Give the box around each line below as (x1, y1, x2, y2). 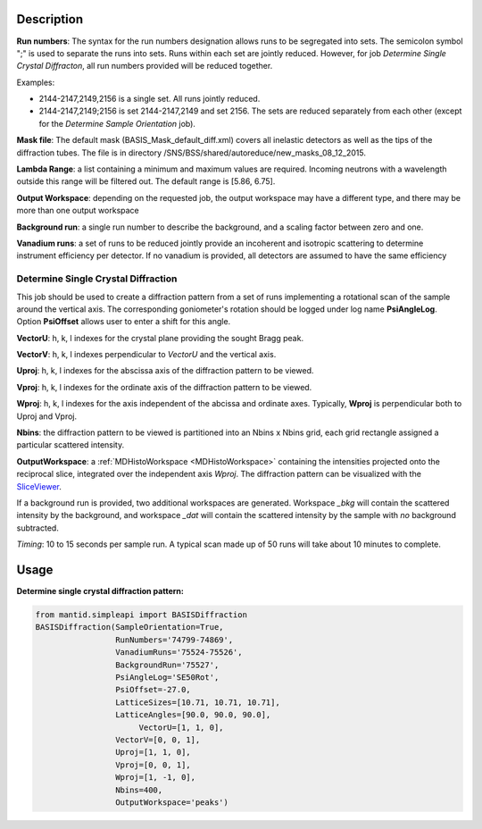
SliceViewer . (16, 481, 62, 491)
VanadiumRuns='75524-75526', (114, 648, 243, 657)
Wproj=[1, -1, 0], (114, 773, 196, 783)
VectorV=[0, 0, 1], (114, 734, 201, 745)
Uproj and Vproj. (16, 411, 78, 422)
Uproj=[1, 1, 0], (114, 747, 191, 758)
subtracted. (16, 523, 60, 533)
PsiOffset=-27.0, (114, 684, 191, 695)
